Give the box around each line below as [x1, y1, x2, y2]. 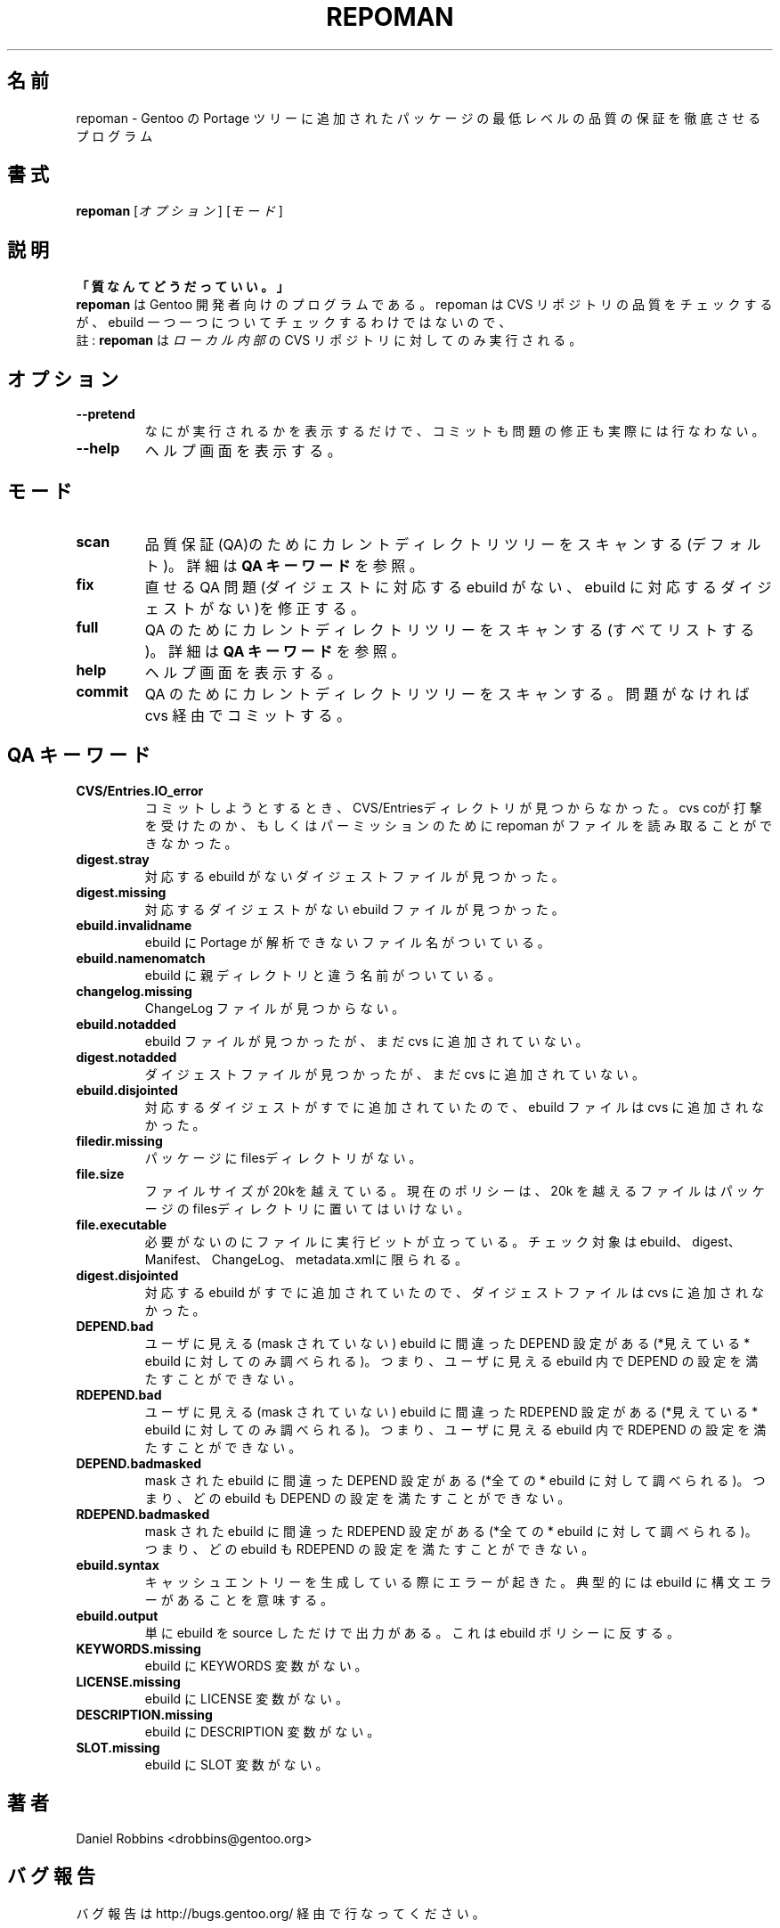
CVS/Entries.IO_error [76, 782, 204, 798]
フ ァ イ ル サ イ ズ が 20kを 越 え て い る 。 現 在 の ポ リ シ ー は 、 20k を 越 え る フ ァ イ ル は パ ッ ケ [144, 1182, 765, 1198]
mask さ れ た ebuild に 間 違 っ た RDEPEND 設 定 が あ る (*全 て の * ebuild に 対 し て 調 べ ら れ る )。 [144, 1523, 758, 1539]
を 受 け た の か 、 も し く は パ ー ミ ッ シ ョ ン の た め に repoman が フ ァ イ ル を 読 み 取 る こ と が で [144, 817, 773, 833]
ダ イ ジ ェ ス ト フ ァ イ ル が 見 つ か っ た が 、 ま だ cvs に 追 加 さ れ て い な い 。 [144, 1066, 645, 1082]
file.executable [76, 1216, 167, 1232]
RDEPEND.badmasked [76, 1506, 210, 1522]
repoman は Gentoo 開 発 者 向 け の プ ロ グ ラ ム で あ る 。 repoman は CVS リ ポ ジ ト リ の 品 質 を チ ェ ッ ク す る [76, 297, 773, 313]
